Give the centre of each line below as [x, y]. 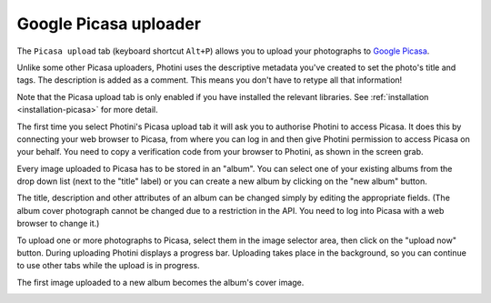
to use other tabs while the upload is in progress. [108, 266]
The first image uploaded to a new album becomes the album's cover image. [160, 282]
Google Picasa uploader [109, 24]
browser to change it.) [58, 224]
